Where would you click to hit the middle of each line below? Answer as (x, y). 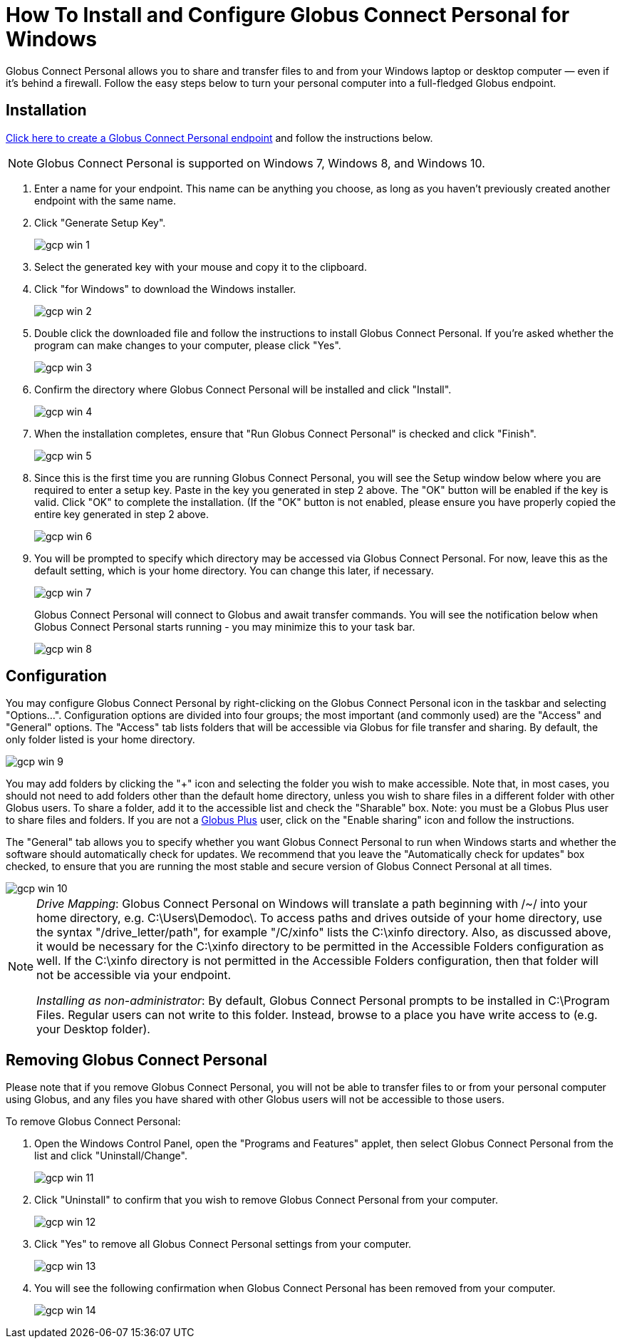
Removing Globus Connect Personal (136, 1060)
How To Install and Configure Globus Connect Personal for (288, 15)
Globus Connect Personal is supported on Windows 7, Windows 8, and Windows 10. (261, 163)
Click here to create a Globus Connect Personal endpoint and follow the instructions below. (219, 138)
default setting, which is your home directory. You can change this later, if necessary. (234, 570)
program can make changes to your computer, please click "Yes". (188, 345)
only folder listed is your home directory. (100, 740)
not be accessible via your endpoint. (134, 975)
